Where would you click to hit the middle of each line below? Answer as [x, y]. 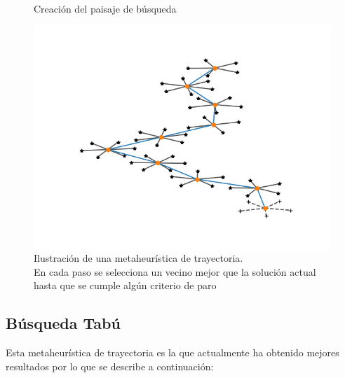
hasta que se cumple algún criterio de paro [125, 285]
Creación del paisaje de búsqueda [105, 8]
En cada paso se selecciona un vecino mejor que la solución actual [175, 271]
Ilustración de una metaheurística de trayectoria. [138, 258]
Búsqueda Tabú [63, 323]
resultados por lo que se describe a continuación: [110, 366]
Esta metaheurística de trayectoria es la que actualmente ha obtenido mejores [172, 352]
